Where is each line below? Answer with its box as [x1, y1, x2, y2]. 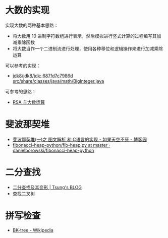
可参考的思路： [5, 88, 36, 94]
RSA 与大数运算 [12, 99, 45, 105]
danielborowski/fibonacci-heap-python [12, 147, 94, 153]
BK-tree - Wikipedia [12, 227, 54, 233]
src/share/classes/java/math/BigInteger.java [12, 78, 104, 84]
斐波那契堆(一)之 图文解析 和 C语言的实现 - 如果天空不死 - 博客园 [12, 136, 147, 142]
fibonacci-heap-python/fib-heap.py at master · [12, 142, 110, 148]
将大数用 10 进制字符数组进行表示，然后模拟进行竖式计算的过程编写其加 [12, 33, 161, 39]
